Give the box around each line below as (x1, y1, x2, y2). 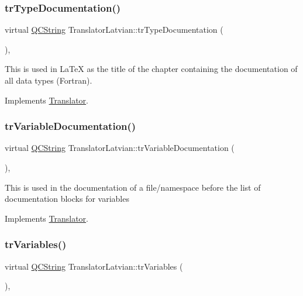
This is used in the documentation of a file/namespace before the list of (5, 181, 261, 193)
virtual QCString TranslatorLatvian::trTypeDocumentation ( (5, 23, 223, 36)
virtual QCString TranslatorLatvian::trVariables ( (5, 260, 183, 272)
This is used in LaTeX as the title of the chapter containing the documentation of (5, 63, 298, 75)
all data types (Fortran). (5, 74, 92, 86)
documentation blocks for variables (5, 192, 129, 205)
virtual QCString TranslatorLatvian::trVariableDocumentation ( (5, 142, 235, 154)
